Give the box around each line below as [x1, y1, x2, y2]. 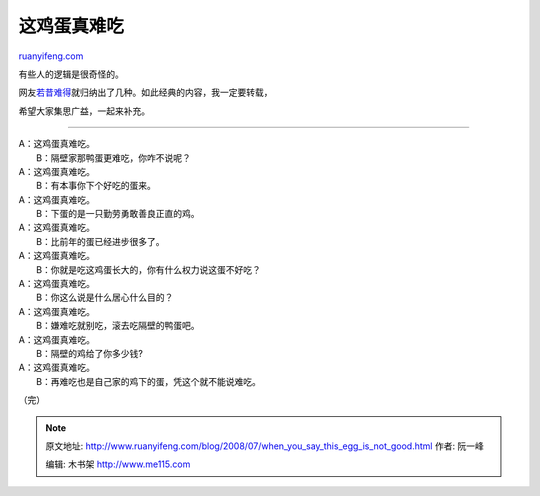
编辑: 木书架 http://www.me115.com [45, 458, 191, 470]
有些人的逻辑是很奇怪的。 [18, 68, 124, 80]
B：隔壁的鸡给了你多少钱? [36, 347, 144, 359]
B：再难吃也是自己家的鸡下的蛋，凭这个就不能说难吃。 [36, 375, 262, 387]
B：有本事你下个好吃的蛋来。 [36, 180, 157, 192]
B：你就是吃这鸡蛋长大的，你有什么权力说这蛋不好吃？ [36, 263, 262, 275]
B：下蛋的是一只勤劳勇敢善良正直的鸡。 [36, 208, 200, 220]
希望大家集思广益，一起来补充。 [18, 105, 150, 117]
